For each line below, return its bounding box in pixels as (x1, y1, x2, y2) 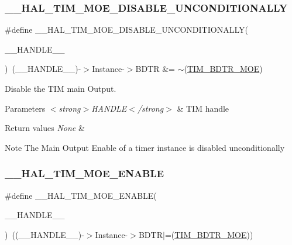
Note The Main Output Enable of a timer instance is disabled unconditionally (5, 141, 285, 153)
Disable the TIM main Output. (5, 82, 116, 94)
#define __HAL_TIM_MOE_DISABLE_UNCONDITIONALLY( (5, 23, 248, 36)
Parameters (5, 102, 46, 114)
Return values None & (5, 122, 85, 134)
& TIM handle (177, 102, 229, 114)
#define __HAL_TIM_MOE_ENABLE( (5, 189, 157, 201)
